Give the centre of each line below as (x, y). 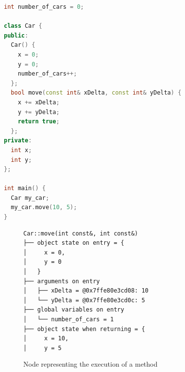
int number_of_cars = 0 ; (44, 7)
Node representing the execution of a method (91, 364)
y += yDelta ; (39, 112)
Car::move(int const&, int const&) (81, 233)
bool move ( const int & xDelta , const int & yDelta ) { (96, 93)
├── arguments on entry (62, 281)
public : (16, 35)
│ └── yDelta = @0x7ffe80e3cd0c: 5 (84, 300)
